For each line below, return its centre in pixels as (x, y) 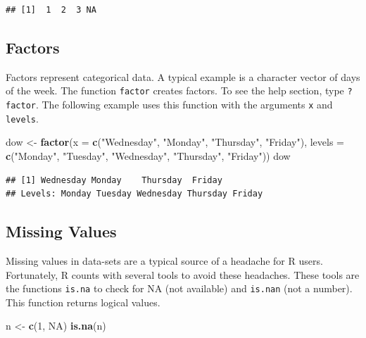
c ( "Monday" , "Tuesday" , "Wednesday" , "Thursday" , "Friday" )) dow (148, 155)
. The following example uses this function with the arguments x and (184, 105)
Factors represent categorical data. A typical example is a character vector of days (183, 76)
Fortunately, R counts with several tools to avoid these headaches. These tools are (183, 274)
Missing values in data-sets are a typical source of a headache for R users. (164, 260)
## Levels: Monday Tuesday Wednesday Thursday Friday (134, 194)
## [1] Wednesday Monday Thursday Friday (114, 180)
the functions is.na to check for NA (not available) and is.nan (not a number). (179, 288)
